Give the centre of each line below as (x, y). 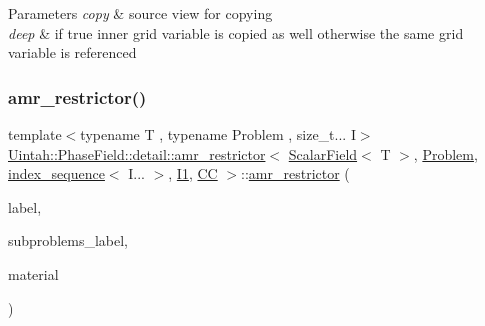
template (35, 134)
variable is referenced (72, 52)
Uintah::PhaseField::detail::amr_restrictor (137, 153)
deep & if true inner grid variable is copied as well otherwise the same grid (236, 32)
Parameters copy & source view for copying (140, 13)
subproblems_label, (68, 240)
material (33, 273)
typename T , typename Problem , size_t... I (218, 134)
